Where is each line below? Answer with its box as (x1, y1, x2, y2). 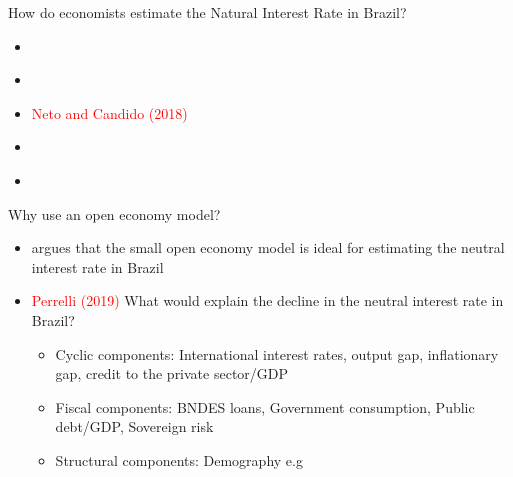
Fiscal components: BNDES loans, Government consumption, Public (55, 396, 475, 417)
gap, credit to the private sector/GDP (55, 363, 289, 384)
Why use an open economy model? (8, 203, 221, 224)
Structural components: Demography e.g (55, 449, 303, 470)
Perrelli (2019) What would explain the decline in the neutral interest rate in (31, 290, 504, 311)
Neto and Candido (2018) (31, 102, 188, 123)
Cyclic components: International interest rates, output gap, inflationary (55, 343, 499, 364)
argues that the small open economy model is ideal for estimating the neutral (31, 237, 505, 258)
